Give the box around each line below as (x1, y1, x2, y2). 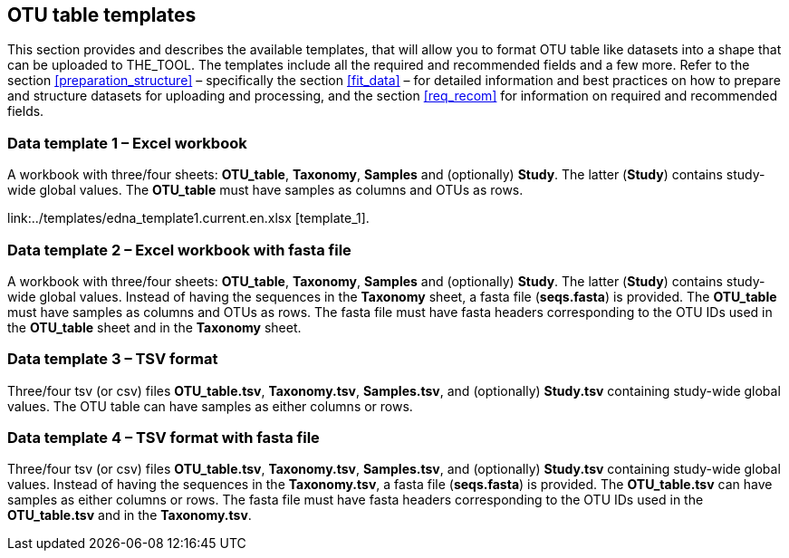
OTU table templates (7, 4, 197, 26)
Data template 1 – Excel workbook (7, 133, 247, 152)
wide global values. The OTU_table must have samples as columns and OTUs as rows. (7, 182, 524, 198)
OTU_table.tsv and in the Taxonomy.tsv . (7, 507, 252, 524)
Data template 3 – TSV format (7, 350, 218, 369)
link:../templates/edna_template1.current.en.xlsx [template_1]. (7, 210, 370, 226)
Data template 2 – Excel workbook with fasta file (7, 240, 351, 259)
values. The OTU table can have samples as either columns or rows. (7, 398, 413, 414)
